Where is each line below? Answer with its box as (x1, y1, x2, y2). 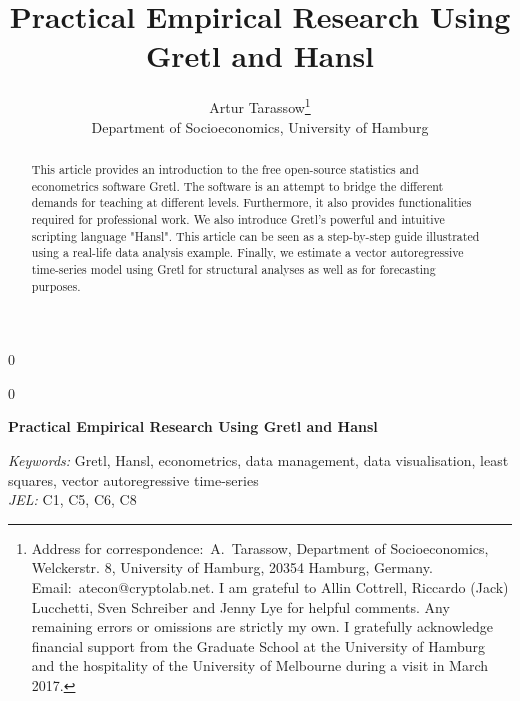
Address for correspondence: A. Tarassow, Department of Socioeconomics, (31, 537, 489, 558)
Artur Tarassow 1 (209, 94, 311, 117)
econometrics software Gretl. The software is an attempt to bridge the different (31, 177, 444, 194)
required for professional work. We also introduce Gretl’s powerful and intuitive (31, 210, 445, 227)
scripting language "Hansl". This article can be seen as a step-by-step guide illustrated (31, 227, 480, 244)
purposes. (31, 277, 81, 294)
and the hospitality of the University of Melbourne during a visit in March (31, 655, 489, 676)
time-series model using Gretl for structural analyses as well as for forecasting (31, 260, 436, 277)
